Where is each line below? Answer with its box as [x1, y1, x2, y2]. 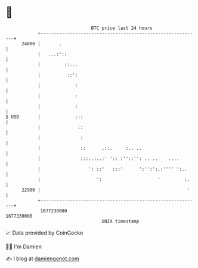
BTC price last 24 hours [91, 25, 153, 31]
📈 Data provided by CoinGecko [5, 229, 83, 236]
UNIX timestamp [101, 218, 140, 224]
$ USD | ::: [5, 113, 83, 120]
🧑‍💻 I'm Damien [5, 243, 42, 250]
